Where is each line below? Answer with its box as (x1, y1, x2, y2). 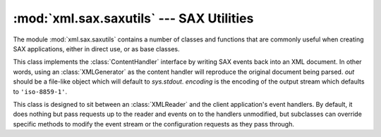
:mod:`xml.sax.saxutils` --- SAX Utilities (13, 11, 254, 26)
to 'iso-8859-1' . (13, 87, 67, 96)
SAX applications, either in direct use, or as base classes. (13, 44, 180, 53)
